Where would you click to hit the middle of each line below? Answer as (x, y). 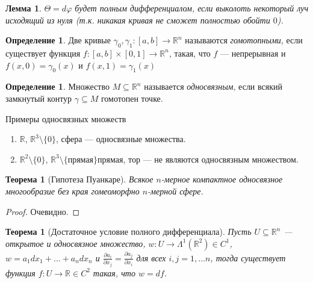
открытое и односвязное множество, (76, 243)
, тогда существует (248, 257)
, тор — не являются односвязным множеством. (211, 159)
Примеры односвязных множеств (66, 118)
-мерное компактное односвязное (222, 179)
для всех (151, 257)
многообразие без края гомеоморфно (73, 191)
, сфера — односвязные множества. (121, 139)
